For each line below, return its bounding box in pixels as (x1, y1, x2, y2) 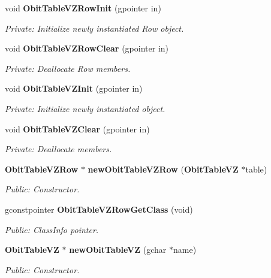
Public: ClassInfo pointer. (5, 223, 99, 235)
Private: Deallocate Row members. (5, 62, 131, 74)
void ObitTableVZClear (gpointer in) (5, 122, 150, 135)
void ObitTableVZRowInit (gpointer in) (5, 2, 161, 14)
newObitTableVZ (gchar (69, 243, 167, 256)
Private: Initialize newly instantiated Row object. (5, 22, 184, 34)
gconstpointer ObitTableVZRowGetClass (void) (5, 203, 193, 215)
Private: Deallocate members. (5, 143, 112, 155)
